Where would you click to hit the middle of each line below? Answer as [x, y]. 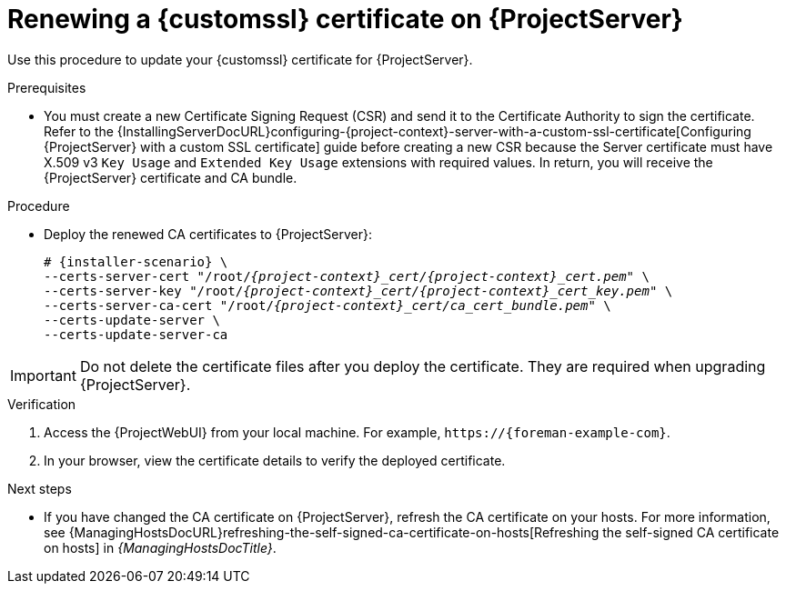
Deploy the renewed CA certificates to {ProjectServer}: [208, 234]
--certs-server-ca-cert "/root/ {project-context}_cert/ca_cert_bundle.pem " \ [327, 305]
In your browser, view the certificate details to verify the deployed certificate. [275, 460]
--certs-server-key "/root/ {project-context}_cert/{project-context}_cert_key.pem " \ [358, 290]
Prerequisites [47, 87]
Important [43, 375]
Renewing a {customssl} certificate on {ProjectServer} [345, 19]
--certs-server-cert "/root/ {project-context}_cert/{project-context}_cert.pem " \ [347, 276]
